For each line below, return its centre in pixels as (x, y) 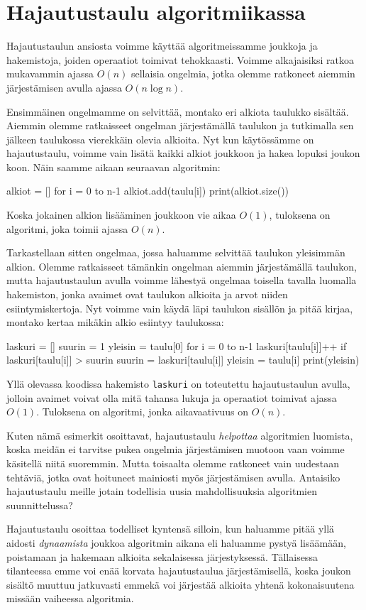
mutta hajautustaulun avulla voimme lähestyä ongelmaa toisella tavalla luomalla (182, 280)
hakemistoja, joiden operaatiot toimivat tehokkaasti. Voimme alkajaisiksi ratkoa (181, 59)
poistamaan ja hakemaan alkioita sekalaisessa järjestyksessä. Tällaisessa (162, 556)
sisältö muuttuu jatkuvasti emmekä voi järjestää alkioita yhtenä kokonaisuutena (181, 584)
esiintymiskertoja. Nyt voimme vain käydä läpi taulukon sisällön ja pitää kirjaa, (180, 308)
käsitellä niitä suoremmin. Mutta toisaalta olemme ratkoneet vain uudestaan (173, 463)
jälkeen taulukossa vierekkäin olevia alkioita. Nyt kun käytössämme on (160, 139)
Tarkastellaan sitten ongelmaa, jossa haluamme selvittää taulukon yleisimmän (176, 252)
